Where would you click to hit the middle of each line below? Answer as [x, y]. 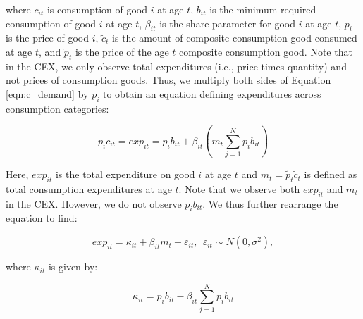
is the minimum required [263, 9]
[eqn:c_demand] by [47, 93]
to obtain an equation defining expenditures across [212, 93]
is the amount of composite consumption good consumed [235, 38]
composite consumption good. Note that [265, 51]
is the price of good [47, 38]
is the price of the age [122, 51]
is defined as [331, 174]
